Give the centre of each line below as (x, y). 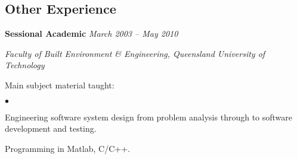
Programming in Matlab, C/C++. (67, 148)
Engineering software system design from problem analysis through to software (149, 117)
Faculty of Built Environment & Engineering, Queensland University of (135, 53)
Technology (25, 65)
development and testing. (51, 128)
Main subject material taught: (60, 85)
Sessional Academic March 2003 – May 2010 (92, 34)
